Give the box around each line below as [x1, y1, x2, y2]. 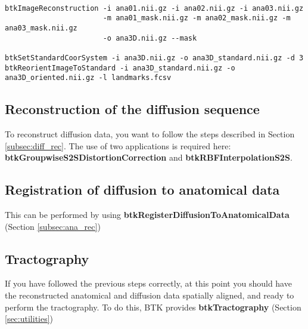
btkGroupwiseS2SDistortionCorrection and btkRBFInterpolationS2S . [5, 151, 293, 164]
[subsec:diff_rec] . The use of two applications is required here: [5, 139, 231, 152]
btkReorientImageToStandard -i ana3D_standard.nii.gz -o [5, 63, 235, 72]
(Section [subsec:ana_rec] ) [5, 220, 101, 232]
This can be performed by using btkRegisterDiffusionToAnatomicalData [5, 208, 290, 221]
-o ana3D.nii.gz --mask [102, 33, 197, 42]
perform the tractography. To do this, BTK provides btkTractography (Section [5, 300, 301, 313]
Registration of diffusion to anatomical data [5, 180, 280, 199]
